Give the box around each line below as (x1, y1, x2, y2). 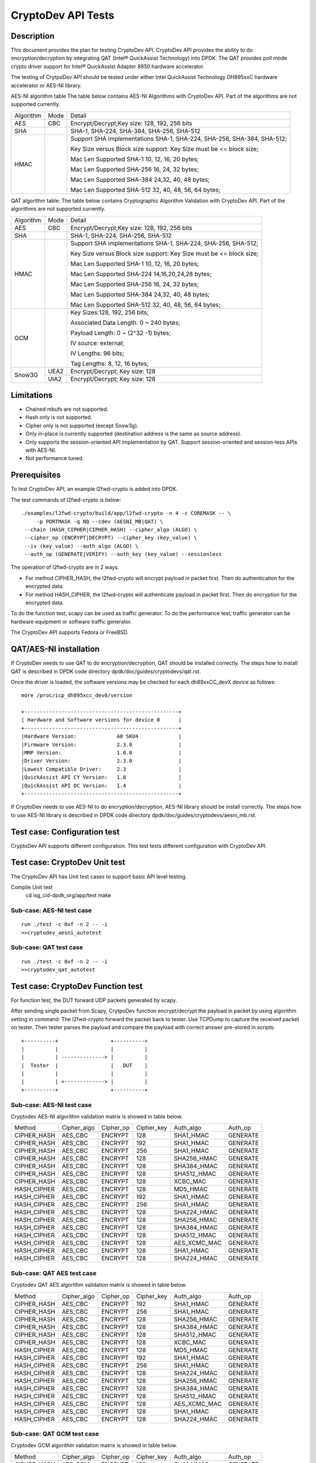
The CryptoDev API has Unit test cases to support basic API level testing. (11, 873, 187, 880)
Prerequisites (11, 470, 61, 480)
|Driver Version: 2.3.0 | (21, 758, 182, 764)
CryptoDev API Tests (11, 9, 115, 22)
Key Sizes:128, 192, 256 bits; (70, 308, 149, 316)
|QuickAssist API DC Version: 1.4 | (21, 782, 182, 789)
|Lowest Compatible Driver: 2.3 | (21, 765, 182, 772)
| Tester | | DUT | (21, 1062, 148, 1069)
